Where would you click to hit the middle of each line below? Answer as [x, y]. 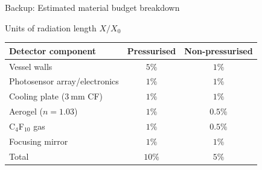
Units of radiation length [51, 27]
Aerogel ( [26, 111]
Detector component [53, 50]
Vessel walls [31, 66]
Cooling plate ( [37, 96]
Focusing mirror [39, 141]
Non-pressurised [219, 50]
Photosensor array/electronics [64, 81]
